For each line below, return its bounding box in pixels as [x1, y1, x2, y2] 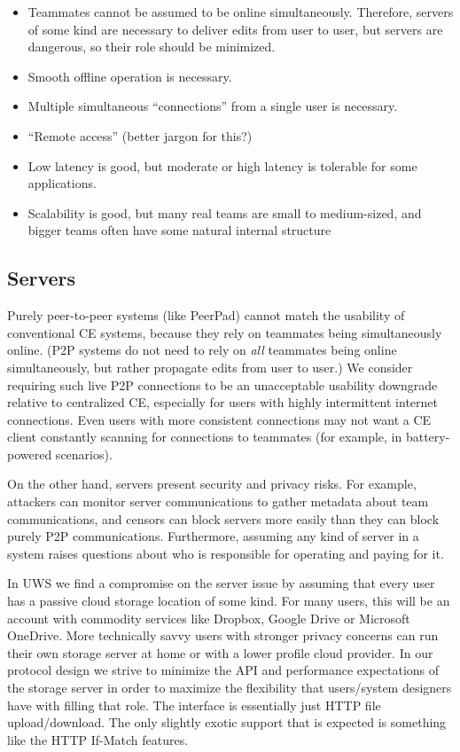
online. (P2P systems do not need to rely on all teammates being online [7, 341, 397, 359]
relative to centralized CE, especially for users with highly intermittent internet [7, 393, 438, 411]
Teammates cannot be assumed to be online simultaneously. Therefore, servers [27, 3, 454, 20]
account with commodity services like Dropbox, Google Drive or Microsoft [7, 608, 410, 627]
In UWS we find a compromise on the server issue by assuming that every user [7, 574, 435, 592]
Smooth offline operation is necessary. [27, 67, 232, 85]
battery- [405, 427, 450, 446]
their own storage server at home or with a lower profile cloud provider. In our [7, 643, 433, 662]
